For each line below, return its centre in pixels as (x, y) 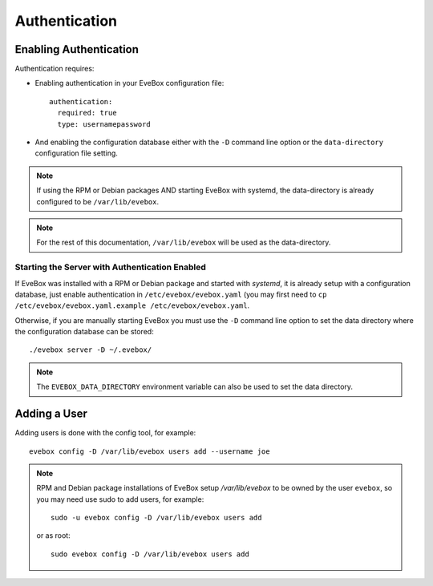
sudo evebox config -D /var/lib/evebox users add (150, 554)
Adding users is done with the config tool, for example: (105, 433)
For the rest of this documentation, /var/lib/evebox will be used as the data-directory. (184, 242)
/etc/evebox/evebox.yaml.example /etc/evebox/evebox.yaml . (132, 305)
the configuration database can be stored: (84, 332)
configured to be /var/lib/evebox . (98, 201)
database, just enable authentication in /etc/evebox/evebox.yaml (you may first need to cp (171, 294)
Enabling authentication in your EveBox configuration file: (129, 83)
